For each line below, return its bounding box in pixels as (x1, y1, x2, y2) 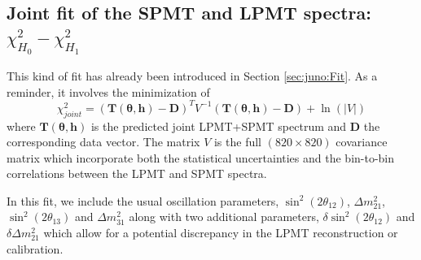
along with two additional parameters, (129, 208, 319, 225)
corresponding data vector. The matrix (7, 133, 200, 150)
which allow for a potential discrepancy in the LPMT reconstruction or (43, 224, 398, 241)
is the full (213, 133, 262, 150)
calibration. (7, 240, 64, 257)
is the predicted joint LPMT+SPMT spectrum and (90, 117, 347, 134)
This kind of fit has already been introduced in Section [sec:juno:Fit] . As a (7, 67, 378, 84)
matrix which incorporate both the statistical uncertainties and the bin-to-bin (7, 149, 395, 166)
